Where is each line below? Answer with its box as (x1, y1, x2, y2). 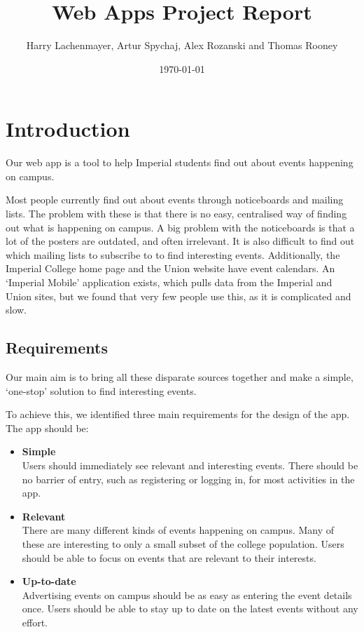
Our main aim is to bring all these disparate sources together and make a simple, (6, 369, 353, 384)
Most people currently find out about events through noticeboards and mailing (6, 192, 344, 207)
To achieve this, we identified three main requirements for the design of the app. (6, 407, 350, 422)
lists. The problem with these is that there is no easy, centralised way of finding (6, 206, 347, 221)
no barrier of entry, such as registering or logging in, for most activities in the (22, 471, 355, 486)
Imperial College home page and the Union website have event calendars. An (6, 261, 335, 276)
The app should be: (6, 420, 89, 435)
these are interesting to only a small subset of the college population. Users (22, 536, 344, 551)
